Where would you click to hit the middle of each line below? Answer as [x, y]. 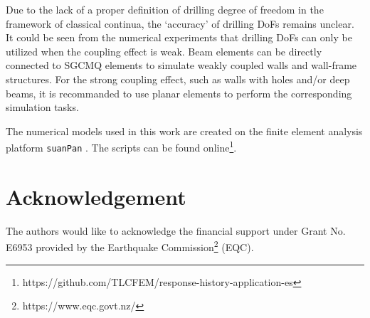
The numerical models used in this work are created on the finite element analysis [184, 131]
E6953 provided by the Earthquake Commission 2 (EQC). [130, 246]
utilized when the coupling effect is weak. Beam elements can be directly [164, 51]
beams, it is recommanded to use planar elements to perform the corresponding [179, 93]
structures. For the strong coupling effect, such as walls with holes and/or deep [178, 79]
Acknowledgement [96, 196]
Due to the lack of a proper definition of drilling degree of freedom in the [165, 9]
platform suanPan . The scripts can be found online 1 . [121, 146]
